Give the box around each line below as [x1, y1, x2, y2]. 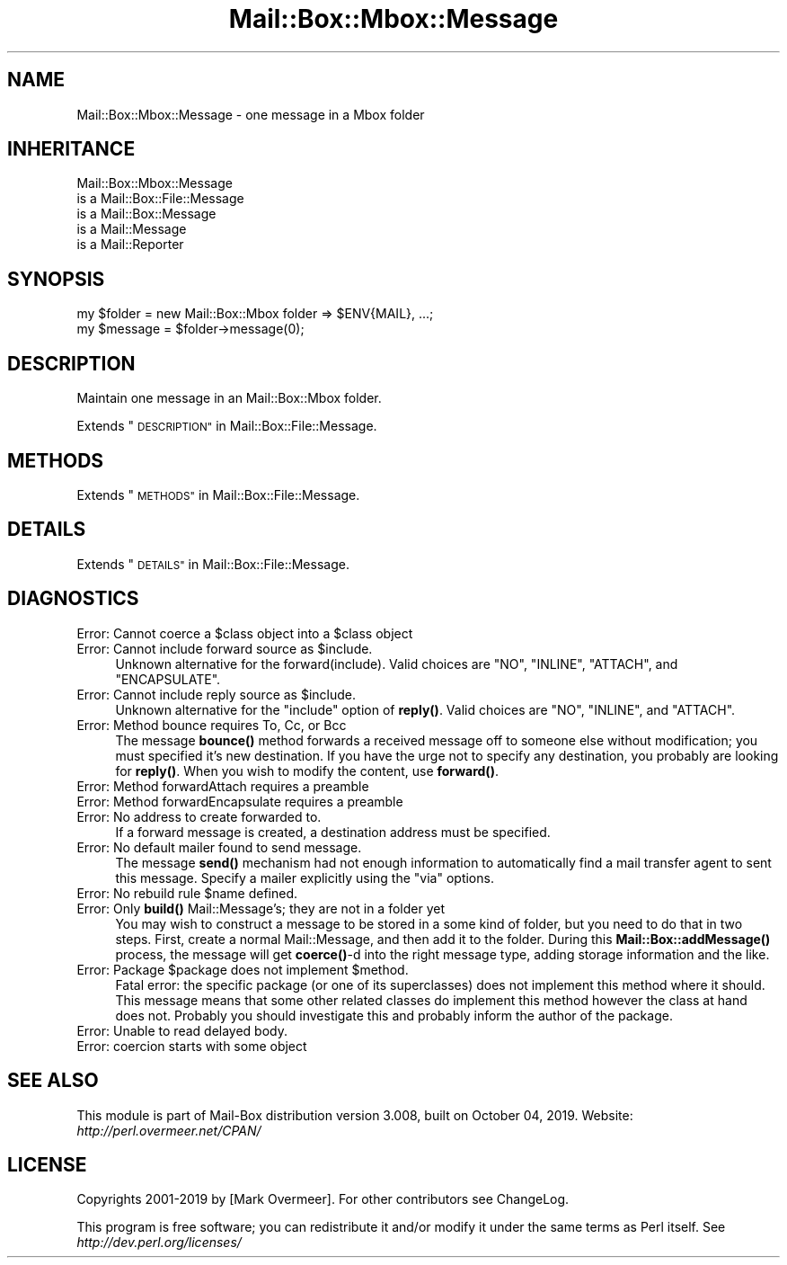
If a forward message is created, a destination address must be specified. [115, 824, 551, 840]
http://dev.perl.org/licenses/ [76, 1234, 242, 1251]
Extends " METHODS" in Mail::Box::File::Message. [76, 486, 360, 503]
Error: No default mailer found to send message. [76, 839, 362, 855]
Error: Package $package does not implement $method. [76, 961, 409, 977]
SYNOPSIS [7, 267, 105, 290]
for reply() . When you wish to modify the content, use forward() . [115, 762, 499, 779]
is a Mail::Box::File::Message [76, 191, 244, 207]
